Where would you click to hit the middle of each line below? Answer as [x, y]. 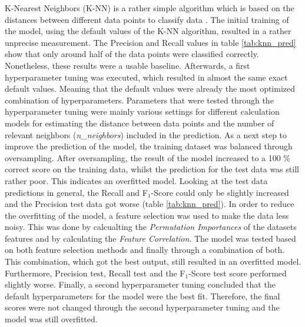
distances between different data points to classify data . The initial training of [147, 19]
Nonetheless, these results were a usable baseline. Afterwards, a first [127, 65]
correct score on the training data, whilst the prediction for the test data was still [152, 169]
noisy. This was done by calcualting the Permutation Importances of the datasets [151, 227]
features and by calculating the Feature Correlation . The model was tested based [150, 238]
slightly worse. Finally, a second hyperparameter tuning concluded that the [140, 284]
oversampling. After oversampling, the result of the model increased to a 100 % [148, 157]
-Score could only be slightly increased [220, 192]
